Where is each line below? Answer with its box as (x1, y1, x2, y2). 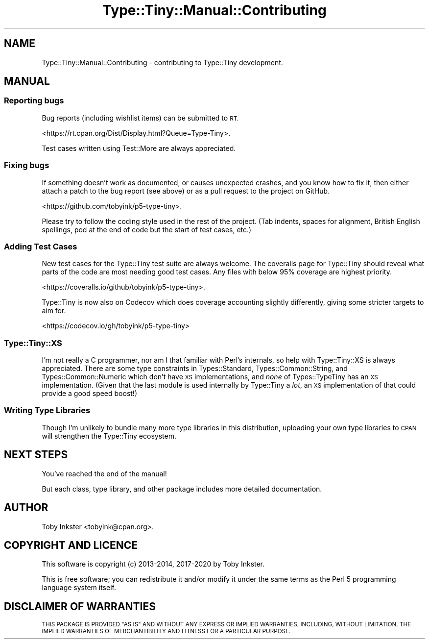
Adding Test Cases (4, 241, 77, 251)
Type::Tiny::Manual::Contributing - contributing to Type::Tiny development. (42, 58, 283, 67)
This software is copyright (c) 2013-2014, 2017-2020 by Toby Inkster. (42, 560, 265, 569)
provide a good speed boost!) (42, 389, 137, 398)
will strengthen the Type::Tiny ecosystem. (42, 431, 176, 440)
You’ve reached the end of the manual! (42, 469, 167, 478)
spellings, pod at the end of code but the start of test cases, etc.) (42, 225, 252, 234)
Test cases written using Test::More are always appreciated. (42, 144, 236, 152)
